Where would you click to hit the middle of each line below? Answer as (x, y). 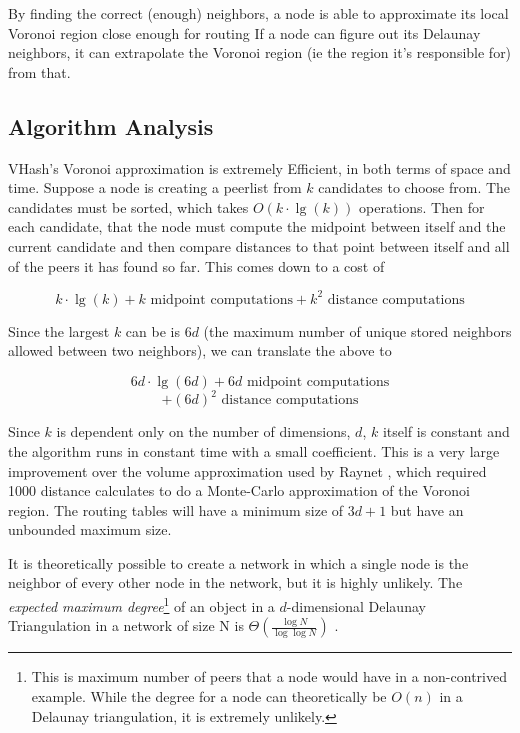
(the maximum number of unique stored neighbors (357, 330)
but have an (427, 509)
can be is (152, 330)
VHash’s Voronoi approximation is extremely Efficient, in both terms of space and (259, 167)
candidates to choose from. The (414, 187)
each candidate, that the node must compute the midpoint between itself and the (257, 226)
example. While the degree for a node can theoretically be (209, 695)
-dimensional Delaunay (356, 605)
